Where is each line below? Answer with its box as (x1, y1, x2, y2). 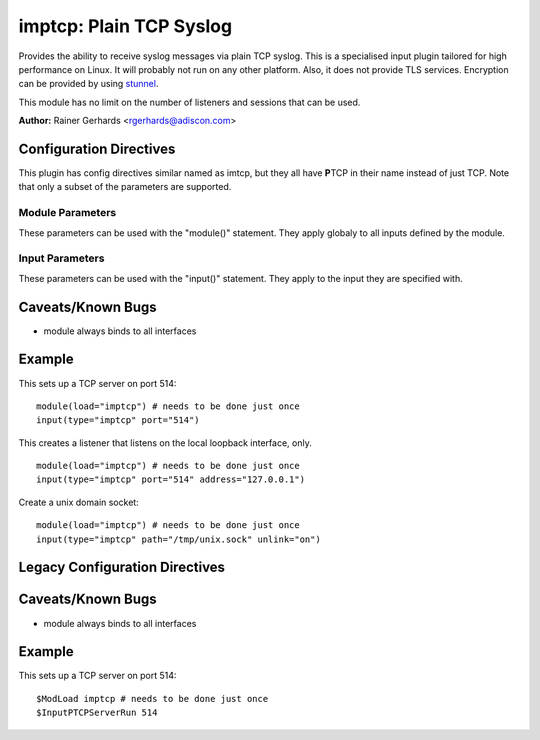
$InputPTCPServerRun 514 (36, 707, 158, 719)
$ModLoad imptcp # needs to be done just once (36, 693, 269, 704)
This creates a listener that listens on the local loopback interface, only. (18, 436, 312, 449)
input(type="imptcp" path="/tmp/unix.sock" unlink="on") (36, 533, 322, 545)
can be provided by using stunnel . (18, 78, 159, 90)
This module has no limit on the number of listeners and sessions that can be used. (18, 96, 361, 108)
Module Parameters (18, 206, 117, 220)
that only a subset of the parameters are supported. (18, 181, 232, 193)
